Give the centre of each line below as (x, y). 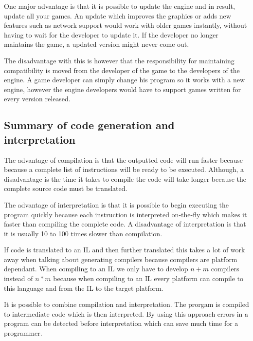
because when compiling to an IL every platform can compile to (148, 278)
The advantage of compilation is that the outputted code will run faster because (124, 160)
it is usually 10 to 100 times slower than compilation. (83, 233)
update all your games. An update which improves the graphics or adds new (117, 15)
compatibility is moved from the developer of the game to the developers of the (122, 70)
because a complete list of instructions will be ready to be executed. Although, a (124, 169)
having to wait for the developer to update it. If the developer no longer (111, 34)
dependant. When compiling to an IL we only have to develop (96, 269)
